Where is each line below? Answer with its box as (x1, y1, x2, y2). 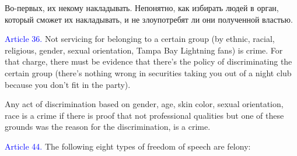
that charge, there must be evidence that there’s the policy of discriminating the (5, 55, 292, 68)
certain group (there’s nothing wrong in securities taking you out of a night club (5, 66, 292, 79)
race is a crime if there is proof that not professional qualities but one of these (5, 109, 284, 121)
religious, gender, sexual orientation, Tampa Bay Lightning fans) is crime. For (5, 44, 283, 56)
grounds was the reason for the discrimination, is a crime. (5, 120, 211, 133)
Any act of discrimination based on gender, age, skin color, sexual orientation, (5, 98, 284, 110)
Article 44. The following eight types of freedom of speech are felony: (5, 140, 251, 152)
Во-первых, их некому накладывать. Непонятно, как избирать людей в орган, (5, 2, 279, 13)
